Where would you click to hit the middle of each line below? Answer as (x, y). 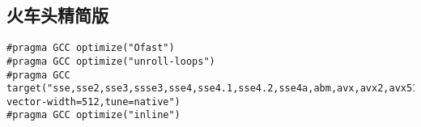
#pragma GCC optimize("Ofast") (91, 48)
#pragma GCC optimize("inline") (94, 115)
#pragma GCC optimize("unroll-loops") (111, 61)
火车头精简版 (57, 15)
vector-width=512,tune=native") (94, 102)
